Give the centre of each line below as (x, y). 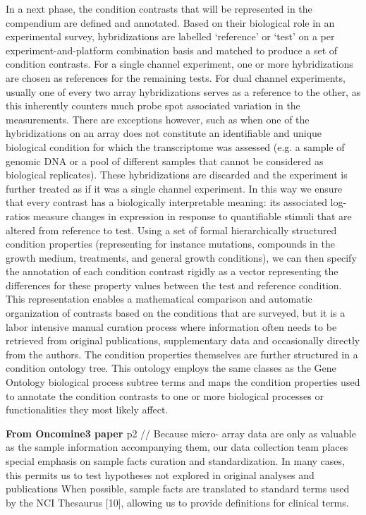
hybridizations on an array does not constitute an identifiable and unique (164, 133)
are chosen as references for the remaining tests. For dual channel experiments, (176, 77)
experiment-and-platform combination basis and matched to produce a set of (172, 50)
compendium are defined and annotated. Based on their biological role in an (170, 22)
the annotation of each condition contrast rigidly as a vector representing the (172, 271)
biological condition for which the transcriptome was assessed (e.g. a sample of (175, 146)
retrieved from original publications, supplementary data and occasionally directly (183, 340)
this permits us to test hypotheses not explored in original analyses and (160, 474)
